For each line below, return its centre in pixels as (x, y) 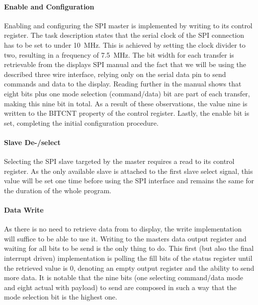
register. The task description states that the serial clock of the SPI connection (124, 35)
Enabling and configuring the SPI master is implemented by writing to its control (128, 25)
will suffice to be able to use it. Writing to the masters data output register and (125, 238)
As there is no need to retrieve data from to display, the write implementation (123, 229)
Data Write (24, 210)
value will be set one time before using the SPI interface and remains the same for (129, 181)
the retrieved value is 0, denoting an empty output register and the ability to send (129, 267)
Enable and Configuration (49, 6)
